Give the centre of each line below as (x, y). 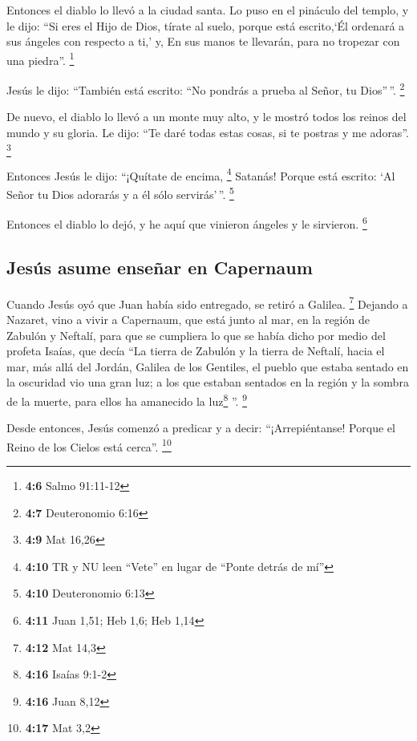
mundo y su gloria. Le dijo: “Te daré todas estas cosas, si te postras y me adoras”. (208, 132)
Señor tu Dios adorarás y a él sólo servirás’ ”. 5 (120, 193)
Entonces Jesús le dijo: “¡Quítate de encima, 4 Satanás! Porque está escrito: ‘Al (201, 174)
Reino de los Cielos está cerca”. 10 (89, 445)
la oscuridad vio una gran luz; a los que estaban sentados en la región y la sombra (208, 382)
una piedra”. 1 (40, 59)
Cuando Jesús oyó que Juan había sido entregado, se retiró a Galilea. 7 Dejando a (207, 302)
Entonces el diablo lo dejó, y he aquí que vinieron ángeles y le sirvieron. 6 (187, 223)
